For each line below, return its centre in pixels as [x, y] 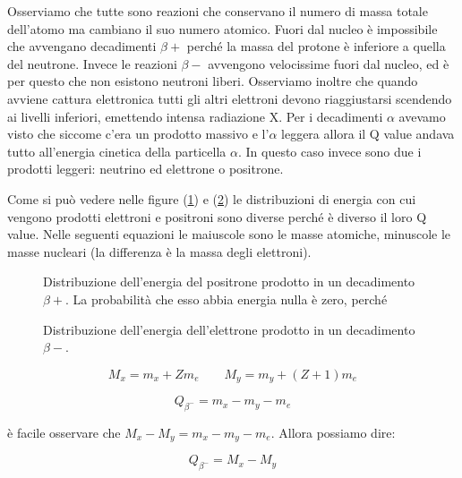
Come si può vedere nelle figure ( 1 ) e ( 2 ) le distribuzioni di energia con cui [212, 198]
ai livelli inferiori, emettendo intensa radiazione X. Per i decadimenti [195, 116]
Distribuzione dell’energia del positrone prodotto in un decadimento [229, 282]
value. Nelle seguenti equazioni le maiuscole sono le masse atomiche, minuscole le [229, 234]
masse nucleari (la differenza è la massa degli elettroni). [159, 251]
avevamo [422, 116]
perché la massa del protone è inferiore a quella [316, 46]
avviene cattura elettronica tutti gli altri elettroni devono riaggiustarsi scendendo [230, 98]
